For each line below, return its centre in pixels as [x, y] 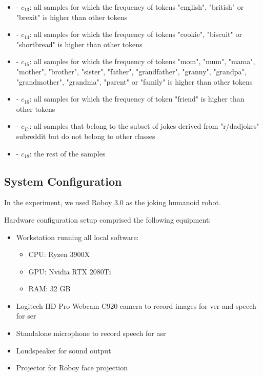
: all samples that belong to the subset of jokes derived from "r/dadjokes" [144, 126]
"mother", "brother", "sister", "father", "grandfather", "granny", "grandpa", [131, 71]
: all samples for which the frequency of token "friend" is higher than [137, 99]
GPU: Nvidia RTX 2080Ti [70, 271]
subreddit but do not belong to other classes [86, 136]
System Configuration [63, 181]
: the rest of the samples [67, 153]
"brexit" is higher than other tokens [72, 17]
